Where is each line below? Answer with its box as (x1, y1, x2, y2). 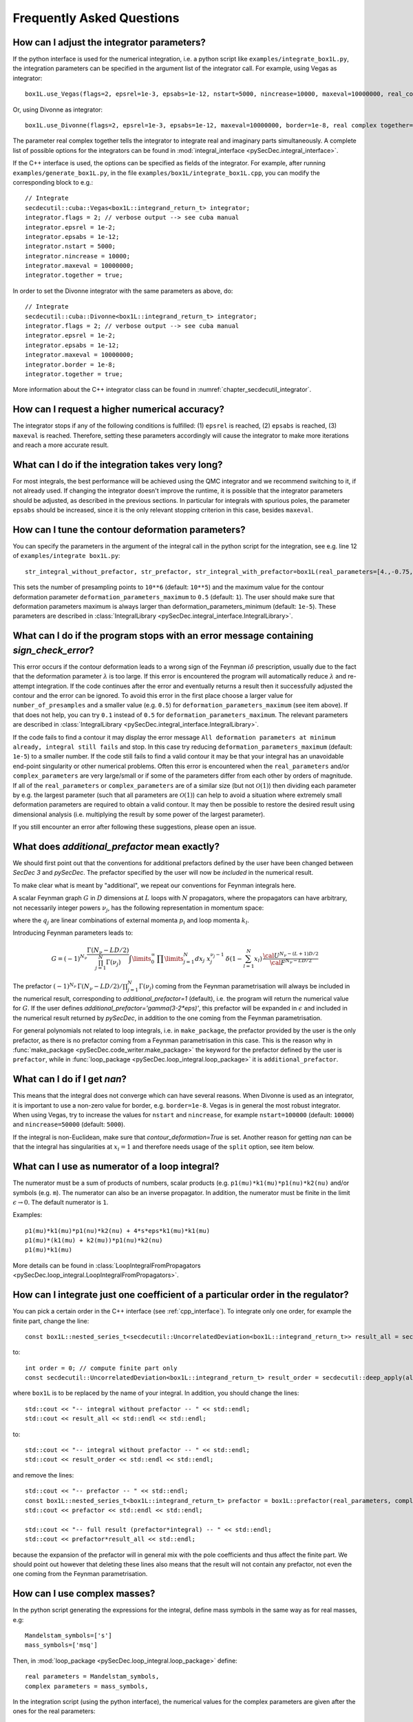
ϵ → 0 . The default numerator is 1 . (12, 1198, 109, 1206)
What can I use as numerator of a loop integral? (12, 1161, 220, 1172)
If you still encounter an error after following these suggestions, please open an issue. (12, 823, 257, 831)
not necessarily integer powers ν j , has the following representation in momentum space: (12, 903, 264, 913)
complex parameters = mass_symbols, (25, 1682, 149, 1690)
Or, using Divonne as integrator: (12, 105, 103, 114)
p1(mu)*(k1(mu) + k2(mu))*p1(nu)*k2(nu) (25, 1236, 163, 1245)
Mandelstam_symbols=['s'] (25, 1632, 113, 1639)
